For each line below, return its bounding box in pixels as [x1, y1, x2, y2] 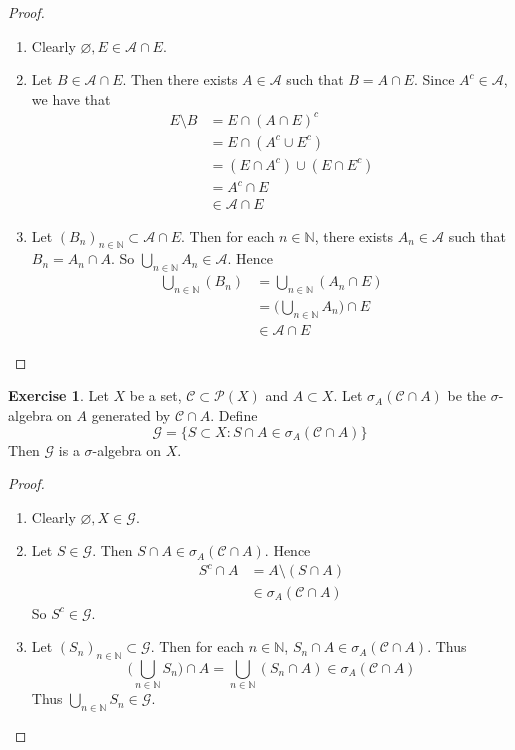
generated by [91, 405, 171, 425]
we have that [31, 88, 111, 109]
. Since [413, 69, 455, 90]
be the [447, 385, 487, 406]
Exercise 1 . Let [8, 385, 109, 406]
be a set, [129, 385, 182, 406]
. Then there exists [122, 69, 238, 90]
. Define [210, 405, 258, 425]
